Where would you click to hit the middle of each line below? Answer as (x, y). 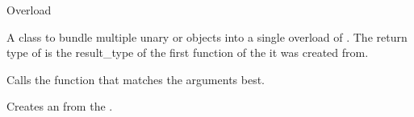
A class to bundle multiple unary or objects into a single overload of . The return (207, 36)
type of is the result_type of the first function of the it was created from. (188, 52)
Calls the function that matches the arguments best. (136, 79)
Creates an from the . (60, 106)
